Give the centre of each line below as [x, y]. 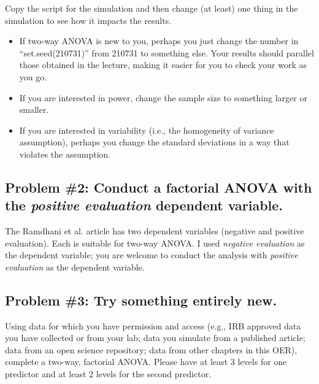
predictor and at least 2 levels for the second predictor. [108, 374]
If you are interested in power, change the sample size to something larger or [163, 97]
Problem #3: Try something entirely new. [141, 300]
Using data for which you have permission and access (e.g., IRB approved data [153, 325]
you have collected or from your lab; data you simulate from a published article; [155, 338]
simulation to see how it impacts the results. [88, 20]
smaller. [34, 109]
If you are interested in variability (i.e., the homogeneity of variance [147, 130]
